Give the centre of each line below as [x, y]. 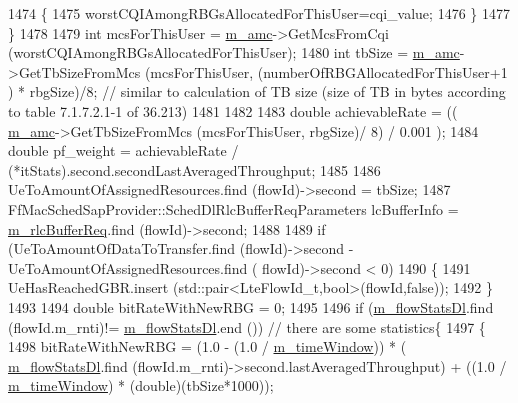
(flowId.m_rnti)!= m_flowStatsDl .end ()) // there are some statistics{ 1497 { [247, 326]
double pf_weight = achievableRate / [123, 150]
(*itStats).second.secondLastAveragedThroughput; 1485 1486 [194, 169]
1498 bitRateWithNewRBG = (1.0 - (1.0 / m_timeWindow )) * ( [207, 346]
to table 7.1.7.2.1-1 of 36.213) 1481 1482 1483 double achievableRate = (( [233, 110]
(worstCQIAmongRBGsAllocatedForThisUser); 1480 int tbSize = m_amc [234, 52]
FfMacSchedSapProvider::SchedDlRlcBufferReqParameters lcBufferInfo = [233, 208]
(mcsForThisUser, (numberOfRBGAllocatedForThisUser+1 [326, 71]
